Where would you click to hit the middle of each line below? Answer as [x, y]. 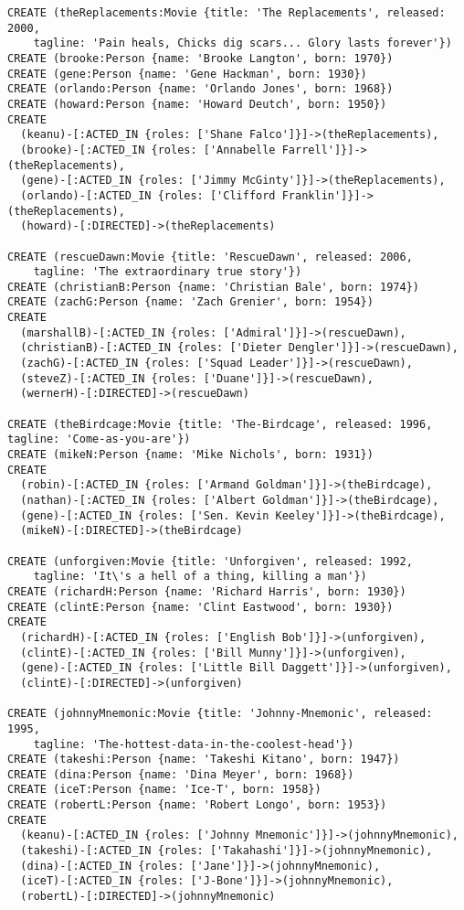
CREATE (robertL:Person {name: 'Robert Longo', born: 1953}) [197, 805]
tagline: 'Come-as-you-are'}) [99, 439]
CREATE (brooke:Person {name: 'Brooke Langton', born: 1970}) [200, 58]
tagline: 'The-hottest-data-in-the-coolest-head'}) [194, 744]
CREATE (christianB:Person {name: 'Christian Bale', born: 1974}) [214, 287]
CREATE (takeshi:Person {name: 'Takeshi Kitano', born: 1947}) [204, 760]
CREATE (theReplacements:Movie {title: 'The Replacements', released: [227, 13]
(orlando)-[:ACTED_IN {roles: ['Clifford [148, 195]
